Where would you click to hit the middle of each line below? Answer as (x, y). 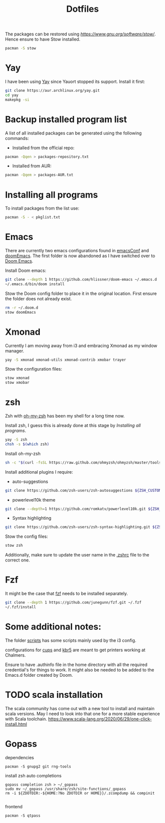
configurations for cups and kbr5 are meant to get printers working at (75, 650)
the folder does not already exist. (39, 298)
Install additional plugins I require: (39, 472)
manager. (15, 351)
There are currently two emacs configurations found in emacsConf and (77, 251)
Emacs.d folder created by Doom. (39, 675)
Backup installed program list (66, 119)
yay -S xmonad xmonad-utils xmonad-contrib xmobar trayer (66, 360)
